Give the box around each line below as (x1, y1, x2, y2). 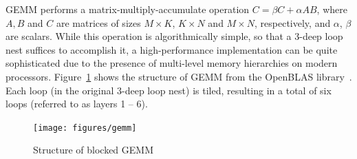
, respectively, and (255, 15, 331, 30)
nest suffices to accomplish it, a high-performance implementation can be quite (6, 42, 338, 56)
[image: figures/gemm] (33, 123, 137, 133)
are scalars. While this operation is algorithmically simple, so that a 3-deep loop (6, 29, 343, 43)
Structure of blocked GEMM (33, 142, 154, 157)
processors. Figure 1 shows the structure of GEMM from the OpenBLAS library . (6, 69, 352, 83)
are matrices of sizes (56, 15, 141, 30)
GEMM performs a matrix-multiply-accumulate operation (6, 2, 250, 16)
